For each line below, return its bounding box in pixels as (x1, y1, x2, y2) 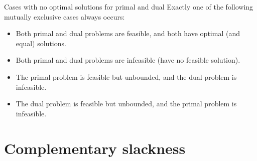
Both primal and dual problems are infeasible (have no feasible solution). (16, 55, 240, 65)
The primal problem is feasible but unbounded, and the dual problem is (16, 71, 237, 82)
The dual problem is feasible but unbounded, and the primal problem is (16, 98, 237, 109)
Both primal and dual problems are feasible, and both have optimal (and (16, 28, 240, 39)
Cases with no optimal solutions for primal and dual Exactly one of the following (4, 2, 253, 12)
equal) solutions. (16, 38, 66, 48)
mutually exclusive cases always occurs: (4, 11, 125, 22)
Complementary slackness (4, 137, 186, 158)
